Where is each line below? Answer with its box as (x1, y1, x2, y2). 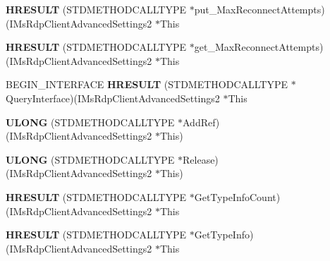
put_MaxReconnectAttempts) (194, 2, 325, 16)
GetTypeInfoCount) (194, 189, 281, 204)
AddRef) (183, 114, 220, 129)
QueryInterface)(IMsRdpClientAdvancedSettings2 (6, 90, 220, 105)
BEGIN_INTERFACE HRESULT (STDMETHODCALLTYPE (6, 77, 288, 92)
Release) (183, 152, 219, 166)
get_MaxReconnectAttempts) (194, 40, 324, 54)
